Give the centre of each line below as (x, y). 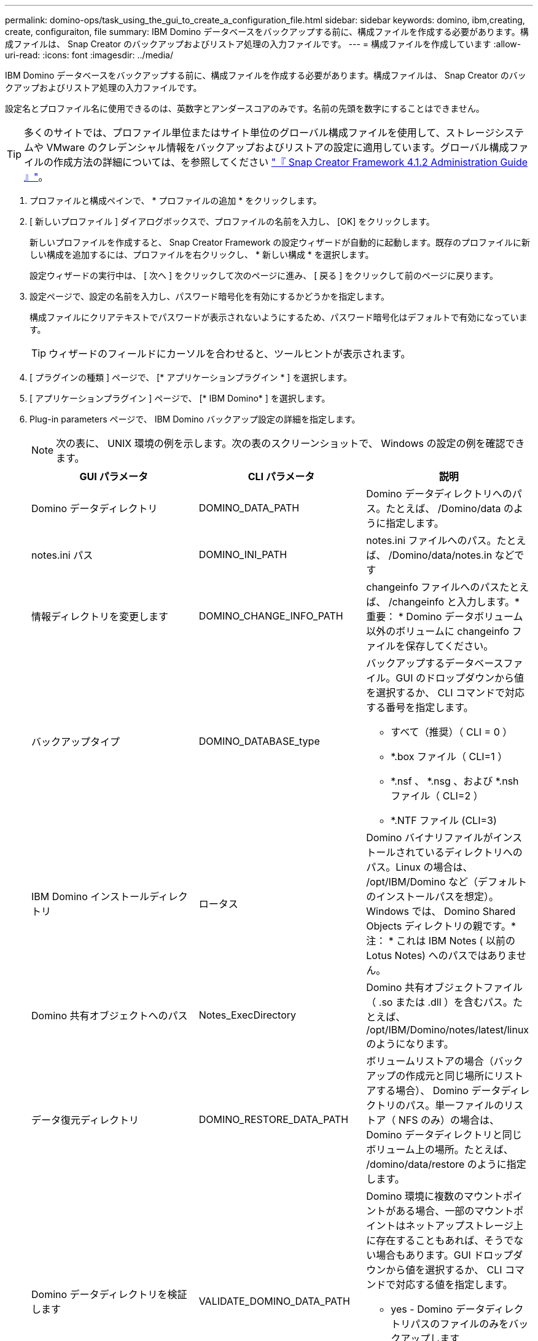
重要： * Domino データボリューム (445, 616)
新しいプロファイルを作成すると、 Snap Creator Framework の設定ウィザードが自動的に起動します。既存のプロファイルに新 (280, 242)
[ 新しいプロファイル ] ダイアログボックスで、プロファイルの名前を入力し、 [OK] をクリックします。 (232, 221)
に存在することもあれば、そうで (440, 1240)
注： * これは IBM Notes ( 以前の (441, 941)
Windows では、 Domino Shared (441, 911)
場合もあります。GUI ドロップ (445, 1255)
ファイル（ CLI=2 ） (437, 796)
